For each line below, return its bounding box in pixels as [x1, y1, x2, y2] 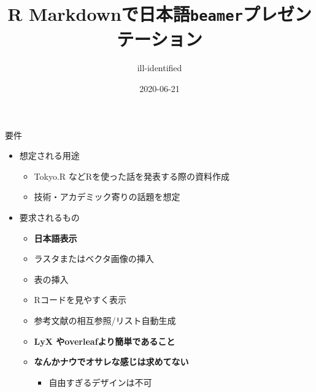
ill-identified [137, 61, 182, 74]
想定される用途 [19, 149, 80, 162]
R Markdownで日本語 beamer [7, 1, 243, 26]
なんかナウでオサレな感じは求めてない [34, 355, 189, 368]
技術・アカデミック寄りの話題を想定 [34, 190, 180, 203]
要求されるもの [19, 211, 80, 223]
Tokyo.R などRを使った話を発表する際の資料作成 [34, 169, 230, 182]
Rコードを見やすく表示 [34, 293, 126, 306]
